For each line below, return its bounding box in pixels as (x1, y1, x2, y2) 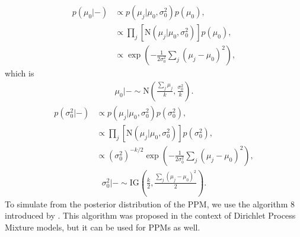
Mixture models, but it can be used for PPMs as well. (5, 220, 200, 233)
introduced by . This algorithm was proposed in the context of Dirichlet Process (5, 209, 296, 222)
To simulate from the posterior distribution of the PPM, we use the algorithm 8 (5, 197, 295, 210)
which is (5, 67, 34, 79)
